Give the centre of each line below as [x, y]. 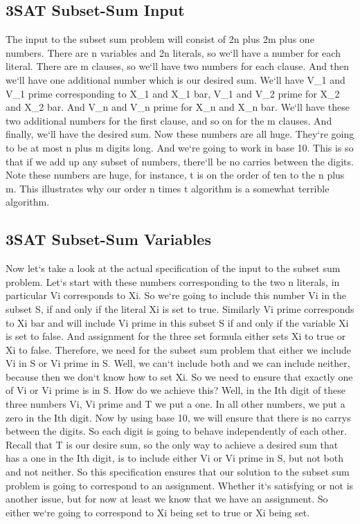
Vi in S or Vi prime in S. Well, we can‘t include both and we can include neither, [178, 363]
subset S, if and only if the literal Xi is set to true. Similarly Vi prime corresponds [180, 308]
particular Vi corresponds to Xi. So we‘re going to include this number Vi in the [176, 295]
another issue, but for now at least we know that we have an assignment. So [167, 499]
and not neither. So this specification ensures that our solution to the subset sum [178, 472]
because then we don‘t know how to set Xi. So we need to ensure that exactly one [179, 376]
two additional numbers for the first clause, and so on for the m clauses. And [169, 120]
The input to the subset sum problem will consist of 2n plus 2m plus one [160, 39]
